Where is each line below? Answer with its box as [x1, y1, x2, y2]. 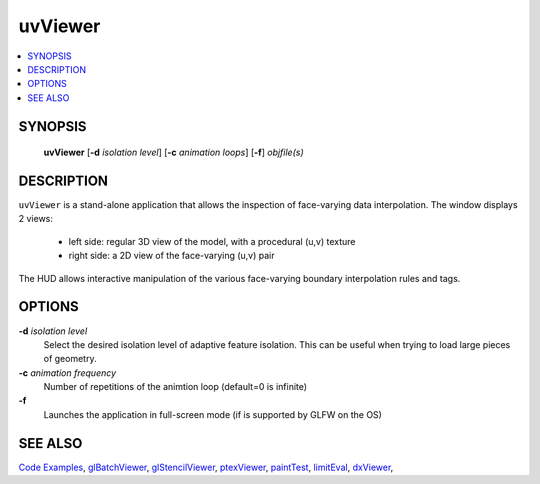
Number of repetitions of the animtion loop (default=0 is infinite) [43, 381, 308, 393]
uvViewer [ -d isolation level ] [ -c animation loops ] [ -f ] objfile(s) [43, 146, 304, 159]
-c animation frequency [18, 366, 117, 379]
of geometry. [43, 353, 97, 365]
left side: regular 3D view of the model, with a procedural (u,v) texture [68, 235, 356, 247]
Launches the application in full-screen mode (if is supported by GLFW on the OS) [43, 408, 382, 420]
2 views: [18, 213, 54, 225]
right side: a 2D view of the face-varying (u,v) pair [68, 250, 275, 262]
